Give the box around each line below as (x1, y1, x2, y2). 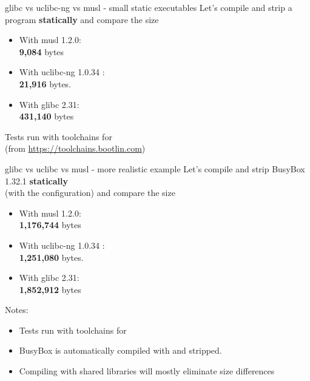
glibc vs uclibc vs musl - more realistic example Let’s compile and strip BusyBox (5, 162, 305, 175)
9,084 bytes (19, 45, 64, 58)
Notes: (5, 303, 29, 316)
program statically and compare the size (5, 13, 159, 25)
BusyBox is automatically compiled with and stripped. (19, 344, 222, 357)
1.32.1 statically (5, 174, 69, 187)
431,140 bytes (19, 110, 74, 123)
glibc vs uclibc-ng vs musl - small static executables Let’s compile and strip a (5, 1, 292, 13)
